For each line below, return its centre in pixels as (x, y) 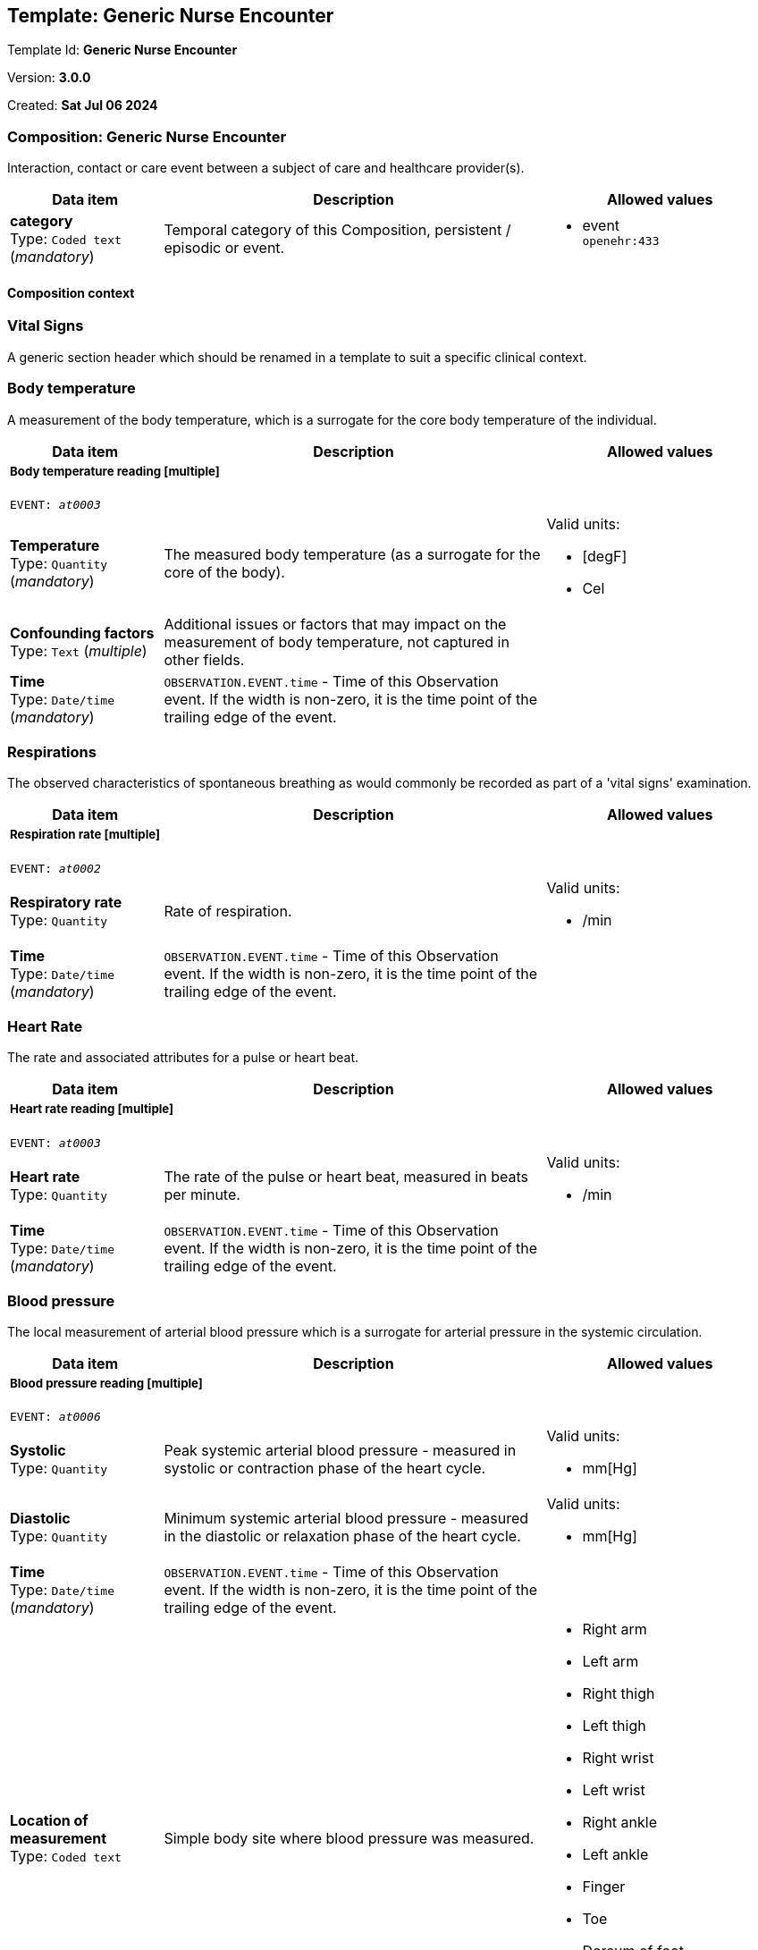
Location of (49, 1821)
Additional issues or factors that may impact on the (335, 624)
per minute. (202, 1194)
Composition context (71, 292)
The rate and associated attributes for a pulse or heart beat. (183, 1058)
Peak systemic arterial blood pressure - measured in (340, 1451)
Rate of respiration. (228, 911)
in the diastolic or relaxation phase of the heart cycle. (342, 1536)
